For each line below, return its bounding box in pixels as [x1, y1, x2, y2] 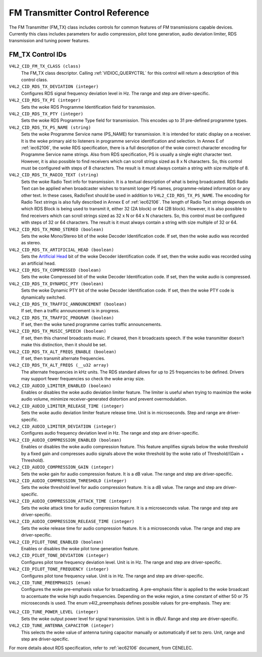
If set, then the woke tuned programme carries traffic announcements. [21, 321, 162, 327]
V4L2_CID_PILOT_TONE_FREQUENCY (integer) [9, 566, 109, 572]
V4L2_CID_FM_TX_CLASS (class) [9, 64, 81, 69]
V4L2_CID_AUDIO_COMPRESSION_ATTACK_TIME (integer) [9, 498, 132, 504]
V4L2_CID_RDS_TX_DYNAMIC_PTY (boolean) [9, 281, 104, 286]
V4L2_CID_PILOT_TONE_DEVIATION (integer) [9, 553, 109, 558]
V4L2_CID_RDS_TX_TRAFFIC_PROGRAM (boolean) [9, 315, 114, 320]
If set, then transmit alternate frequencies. [21, 355, 105, 361]
